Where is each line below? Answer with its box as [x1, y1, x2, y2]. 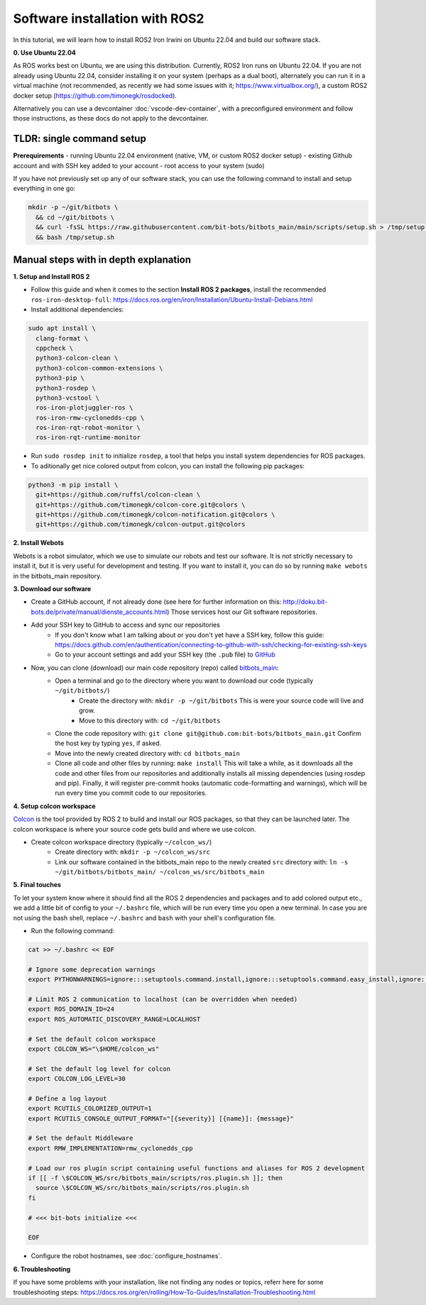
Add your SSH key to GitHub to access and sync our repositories [31, 621, 220, 629]
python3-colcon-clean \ [35, 354, 119, 362]
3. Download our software [13, 584, 92, 593]
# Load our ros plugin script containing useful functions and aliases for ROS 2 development [28, 1164, 366, 1172]
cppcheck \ [35, 344, 74, 352]
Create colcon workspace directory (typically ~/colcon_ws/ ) [31, 837, 212, 846]
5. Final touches [13, 881, 62, 889]
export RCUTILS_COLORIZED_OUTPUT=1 [28, 1104, 152, 1113]
